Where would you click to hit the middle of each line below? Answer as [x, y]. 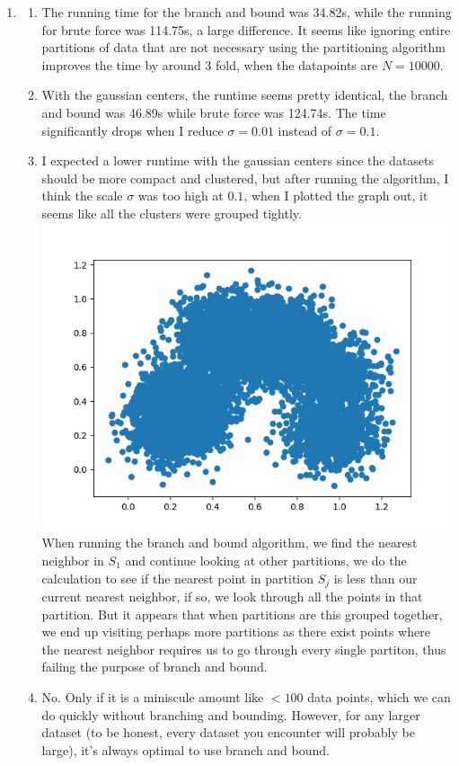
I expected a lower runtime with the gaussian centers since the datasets [238, 160]
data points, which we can [379, 697]
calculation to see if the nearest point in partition [178, 578]
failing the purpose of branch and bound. [154, 667]
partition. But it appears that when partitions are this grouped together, [242, 614]
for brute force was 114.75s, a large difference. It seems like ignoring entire [246, 29]
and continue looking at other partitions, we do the [266, 561]
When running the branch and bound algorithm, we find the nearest [229, 543]
